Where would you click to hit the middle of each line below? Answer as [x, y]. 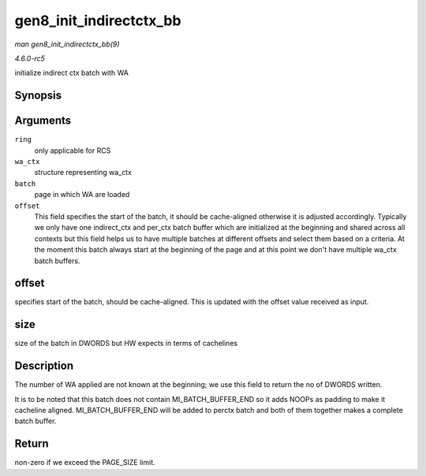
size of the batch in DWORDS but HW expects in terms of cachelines [126, 344]
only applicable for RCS [73, 151]
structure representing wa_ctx [83, 173]
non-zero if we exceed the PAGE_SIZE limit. [85, 463]
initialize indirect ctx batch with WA [72, 73]
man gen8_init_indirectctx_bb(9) [67, 44]
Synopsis [38, 96]
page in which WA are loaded [82, 195]
